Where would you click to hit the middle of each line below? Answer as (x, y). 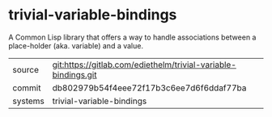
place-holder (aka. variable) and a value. (76, 45)
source (25, 69)
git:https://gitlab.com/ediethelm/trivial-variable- (144, 65)
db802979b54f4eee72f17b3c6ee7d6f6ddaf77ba (149, 88)
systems (28, 101)
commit (27, 88)
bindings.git (74, 74)
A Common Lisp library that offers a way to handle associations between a (132, 37)
